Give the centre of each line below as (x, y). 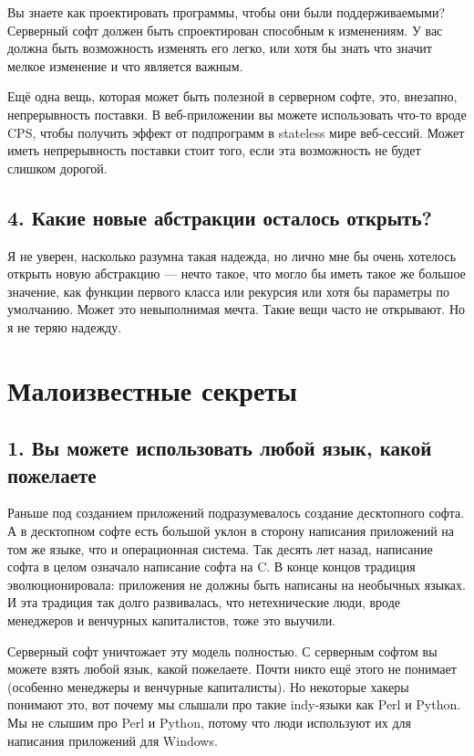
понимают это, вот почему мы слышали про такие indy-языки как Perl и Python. (234, 704)
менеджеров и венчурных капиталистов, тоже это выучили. (172, 620)
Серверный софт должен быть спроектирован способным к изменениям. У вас (225, 30)
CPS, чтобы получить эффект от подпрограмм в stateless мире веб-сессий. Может (236, 132)
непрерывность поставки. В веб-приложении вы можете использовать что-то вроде (237, 114)
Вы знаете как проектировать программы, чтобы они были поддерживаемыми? (227, 12)
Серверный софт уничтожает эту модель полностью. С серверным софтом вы (222, 651)
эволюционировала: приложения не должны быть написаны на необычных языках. (237, 584)
